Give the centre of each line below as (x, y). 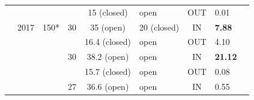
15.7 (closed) (108, 72)
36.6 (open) (108, 86)
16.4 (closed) (108, 42)
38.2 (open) (108, 57)
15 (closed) (108, 12)
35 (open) (108, 27)
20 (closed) (159, 27)
